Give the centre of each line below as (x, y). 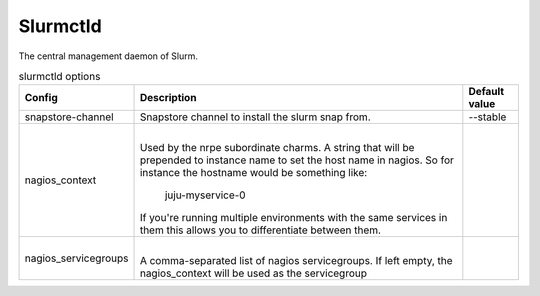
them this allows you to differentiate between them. (260, 230)
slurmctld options (59, 77)
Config (41, 98)
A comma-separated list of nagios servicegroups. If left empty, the (296, 261)
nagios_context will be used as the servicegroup (253, 273)
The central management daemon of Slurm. (108, 56)
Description (168, 98)
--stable (487, 117)
